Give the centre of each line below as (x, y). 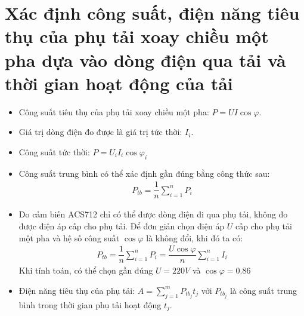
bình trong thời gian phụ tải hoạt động (90, 304)
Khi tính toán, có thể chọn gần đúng (86, 270)
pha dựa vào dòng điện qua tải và (145, 59)
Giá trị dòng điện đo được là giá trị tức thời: (100, 132)
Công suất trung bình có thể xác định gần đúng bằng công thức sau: (144, 173)
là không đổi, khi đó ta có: (195, 237)
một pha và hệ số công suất (69, 237)
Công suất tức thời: (54, 151)
